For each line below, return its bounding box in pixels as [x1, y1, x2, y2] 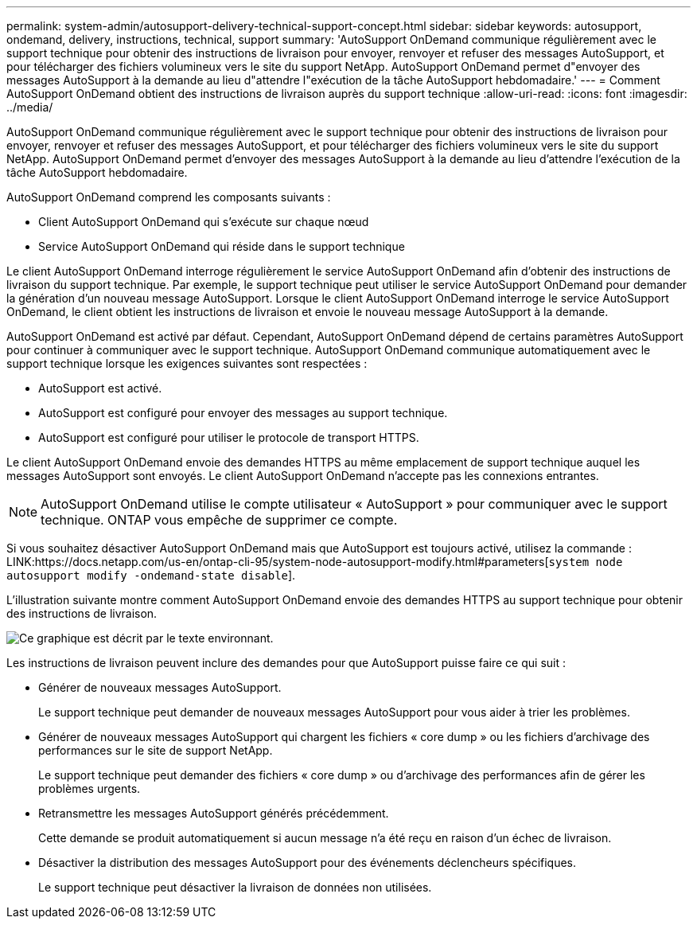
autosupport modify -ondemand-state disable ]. [6, 568, 296, 582]
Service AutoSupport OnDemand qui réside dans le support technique [38, 240, 405, 253]
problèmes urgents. [38, 782, 141, 795]
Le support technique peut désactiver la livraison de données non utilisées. [38, 880, 432, 894]
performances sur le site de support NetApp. [38, 744, 273, 757]
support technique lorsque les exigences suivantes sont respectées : [6, 357, 368, 370]
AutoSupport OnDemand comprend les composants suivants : [6, 190, 331, 204]
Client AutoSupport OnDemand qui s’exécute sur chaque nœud [38, 215, 369, 228]
